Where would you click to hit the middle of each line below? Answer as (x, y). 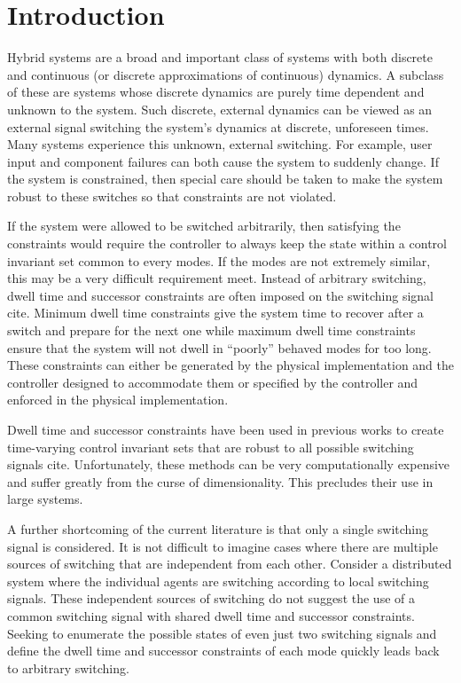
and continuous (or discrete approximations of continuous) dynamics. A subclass (226, 74)
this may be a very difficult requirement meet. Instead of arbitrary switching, (217, 278)
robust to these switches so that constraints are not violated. (172, 196)
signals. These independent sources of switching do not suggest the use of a (211, 598)
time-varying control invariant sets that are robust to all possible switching (211, 447)
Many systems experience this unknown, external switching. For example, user (220, 144)
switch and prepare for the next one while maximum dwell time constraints (211, 330)
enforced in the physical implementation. (118, 400)
